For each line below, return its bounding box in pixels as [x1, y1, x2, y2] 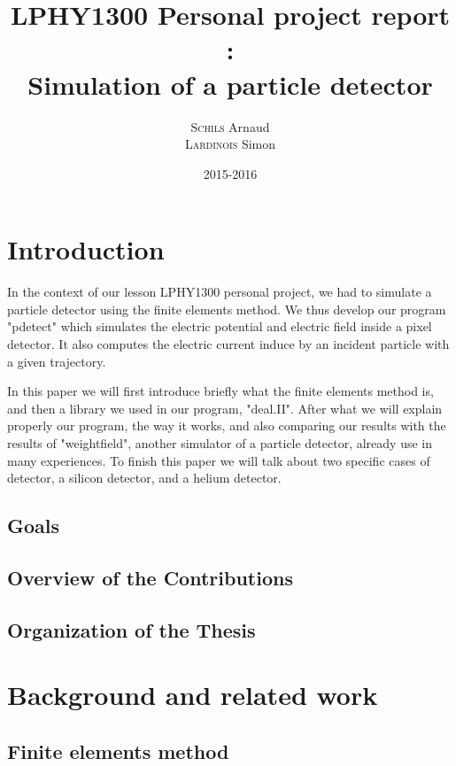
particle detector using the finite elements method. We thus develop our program [7, 299, 446, 318]
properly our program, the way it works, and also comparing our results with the [7, 416, 446, 435]
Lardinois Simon [184, 135, 276, 153]
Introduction [7, 231, 165, 267]
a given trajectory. [7, 352, 106, 370]
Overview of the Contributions [7, 563, 293, 591]
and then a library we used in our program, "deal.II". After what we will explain [7, 398, 443, 417]
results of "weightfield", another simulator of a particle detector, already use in [7, 433, 433, 452]
